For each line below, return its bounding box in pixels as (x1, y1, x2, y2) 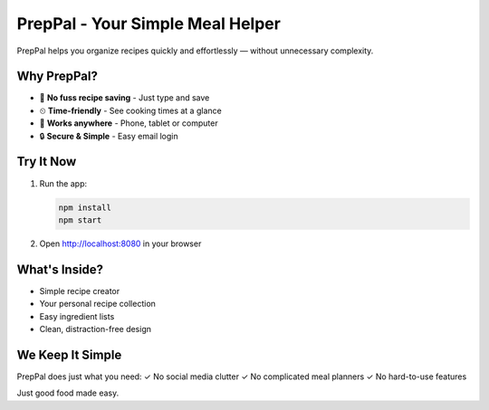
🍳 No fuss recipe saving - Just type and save (39, 92, 210, 103)
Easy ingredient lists (39, 310, 115, 321)
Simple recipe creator (39, 285, 120, 296)
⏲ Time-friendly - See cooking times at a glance (39, 105, 222, 116)
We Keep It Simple (16, 347, 122, 362)
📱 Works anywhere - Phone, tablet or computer (39, 118, 218, 129)
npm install (58, 202, 112, 213)
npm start (58, 215, 102, 225)
